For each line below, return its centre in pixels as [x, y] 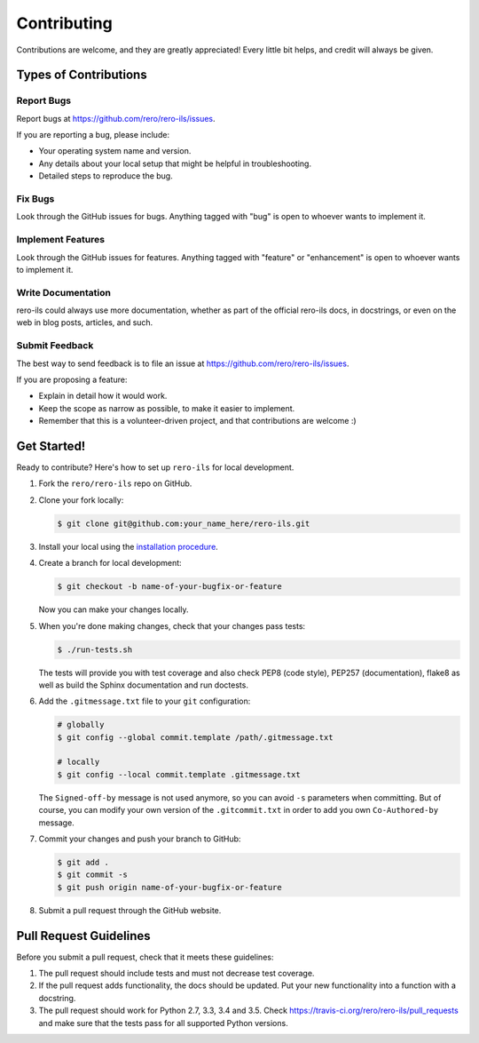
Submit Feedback [55, 346]
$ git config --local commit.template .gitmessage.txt [179, 774]
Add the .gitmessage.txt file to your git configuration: [145, 701]
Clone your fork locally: [81, 500]
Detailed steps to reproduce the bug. [106, 176]
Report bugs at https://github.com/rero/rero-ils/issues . [116, 118]
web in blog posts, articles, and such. [85, 322]
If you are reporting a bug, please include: [93, 135]
